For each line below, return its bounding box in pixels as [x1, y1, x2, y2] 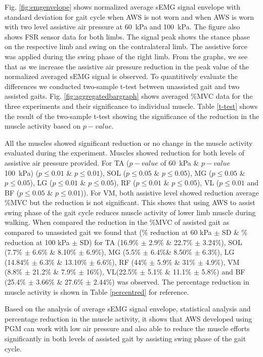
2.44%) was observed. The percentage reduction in [93, 276, 249, 287]
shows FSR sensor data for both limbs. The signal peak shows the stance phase [5, 31, 250, 42]
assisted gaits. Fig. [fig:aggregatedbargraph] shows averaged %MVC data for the [5, 91, 253, 101]
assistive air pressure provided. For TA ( [5, 157, 129, 168]
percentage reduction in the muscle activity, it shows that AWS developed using [5, 313, 252, 324]
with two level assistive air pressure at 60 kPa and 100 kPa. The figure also [5, 21, 240, 32]
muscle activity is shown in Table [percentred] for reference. [5, 286, 189, 297]
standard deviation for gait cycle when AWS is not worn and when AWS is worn [5, 11, 254, 22]
